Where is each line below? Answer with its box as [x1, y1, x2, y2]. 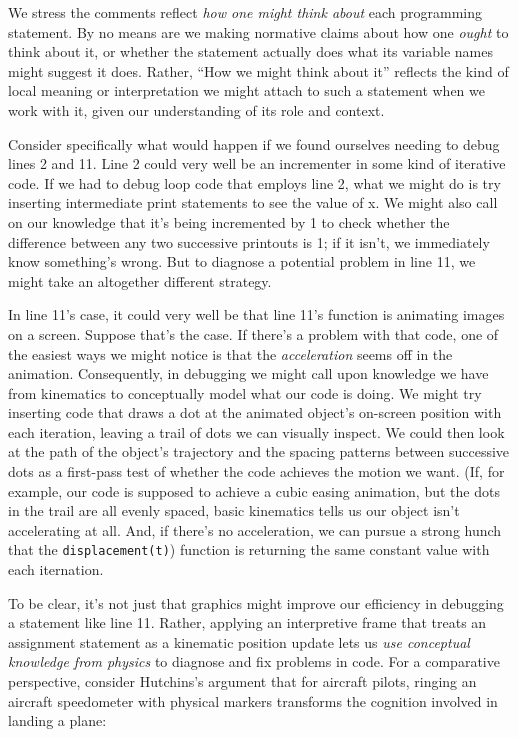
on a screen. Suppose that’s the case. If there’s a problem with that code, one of [8, 323, 499, 344]
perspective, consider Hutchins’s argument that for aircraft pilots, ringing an [8, 671, 477, 692]
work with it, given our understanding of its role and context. [8, 99, 385, 120]
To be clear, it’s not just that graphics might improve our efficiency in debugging [8, 592, 504, 613]
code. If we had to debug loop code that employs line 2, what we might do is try [8, 172, 501, 193]
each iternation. [8, 559, 104, 580]
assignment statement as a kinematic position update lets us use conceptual [8, 631, 470, 652]
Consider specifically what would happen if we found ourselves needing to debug [8, 133, 500, 154]
